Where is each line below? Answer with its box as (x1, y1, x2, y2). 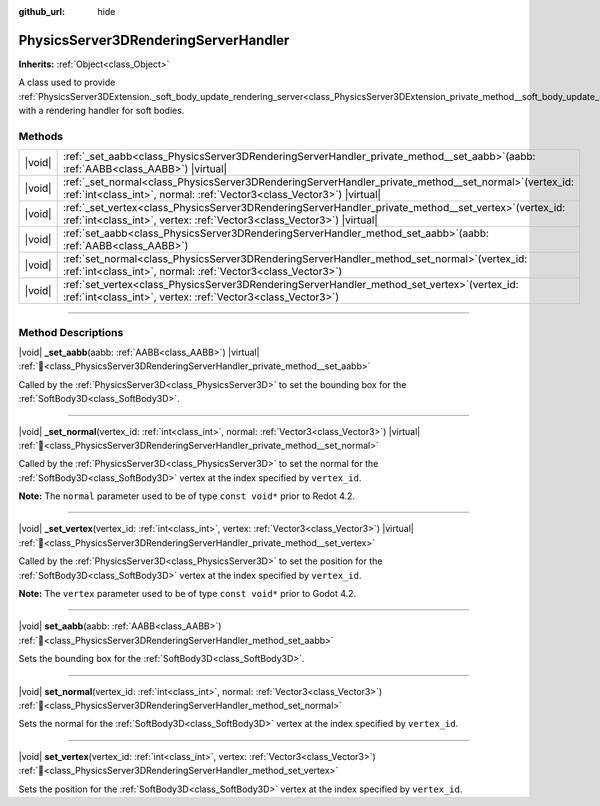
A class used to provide (18, 76, 116, 89)
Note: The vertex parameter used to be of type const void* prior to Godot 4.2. (18, 588, 357, 600)
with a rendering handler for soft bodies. (18, 105, 185, 117)
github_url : (18, 6, 65, 17)
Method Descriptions (18, 325, 124, 339)
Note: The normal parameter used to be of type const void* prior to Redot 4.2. (18, 490, 355, 502)
